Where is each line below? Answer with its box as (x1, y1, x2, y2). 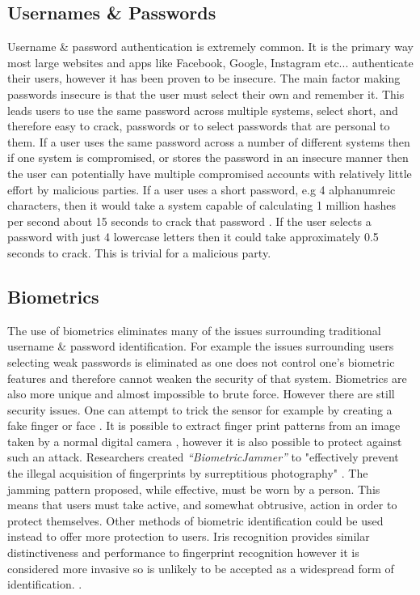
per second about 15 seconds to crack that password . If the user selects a (7, 212, 372, 229)
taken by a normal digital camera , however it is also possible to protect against (7, 432, 402, 449)
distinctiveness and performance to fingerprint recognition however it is (7, 544, 359, 561)
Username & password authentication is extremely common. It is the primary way (7, 38, 414, 55)
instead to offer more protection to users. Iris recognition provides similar (7, 528, 370, 545)
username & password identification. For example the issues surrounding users (7, 338, 394, 355)
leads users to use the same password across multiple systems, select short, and (7, 101, 398, 118)
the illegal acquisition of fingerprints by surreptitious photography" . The (7, 465, 368, 482)
